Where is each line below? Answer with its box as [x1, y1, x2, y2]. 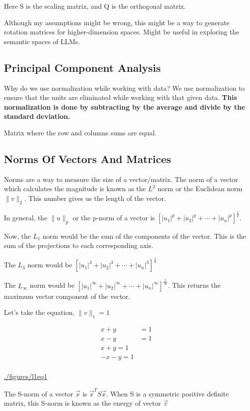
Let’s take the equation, [4, 307, 75, 317]
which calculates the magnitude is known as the [4, 183, 146, 194]
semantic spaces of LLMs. [4, 36, 80, 46]
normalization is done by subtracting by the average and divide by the [4, 101, 245, 112]
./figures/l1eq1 [4, 371, 48, 381]
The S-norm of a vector [4, 388, 73, 398]
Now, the [4, 230, 31, 241]
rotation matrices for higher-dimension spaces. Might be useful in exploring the [4, 27, 239, 37]
